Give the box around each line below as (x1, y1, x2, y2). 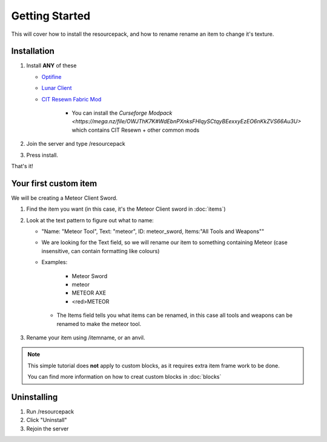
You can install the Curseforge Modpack (71, 109, 173, 117)
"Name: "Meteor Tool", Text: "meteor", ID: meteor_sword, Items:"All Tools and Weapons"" (41, 228, 265, 235)
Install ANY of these (26, 62, 77, 69)
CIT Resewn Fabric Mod (41, 95, 102, 103)
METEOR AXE (71, 289, 106, 297)
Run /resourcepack (26, 408, 74, 415)
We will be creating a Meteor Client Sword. (11, 194, 118, 202)
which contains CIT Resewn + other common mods (71, 126, 200, 134)
